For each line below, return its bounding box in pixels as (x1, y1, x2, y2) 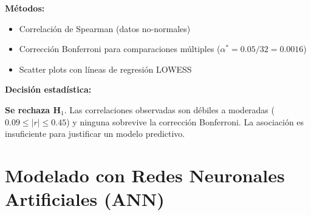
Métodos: (5, 2, 45, 14)
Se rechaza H (5, 103, 61, 116)
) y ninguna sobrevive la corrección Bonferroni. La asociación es (66, 115, 304, 128)
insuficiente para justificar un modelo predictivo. (5, 127, 185, 140)
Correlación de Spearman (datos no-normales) (19, 22, 191, 35)
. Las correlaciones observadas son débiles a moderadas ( (64, 103, 275, 116)
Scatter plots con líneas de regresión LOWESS (19, 62, 192, 75)
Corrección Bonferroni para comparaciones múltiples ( (19, 42, 220, 55)
